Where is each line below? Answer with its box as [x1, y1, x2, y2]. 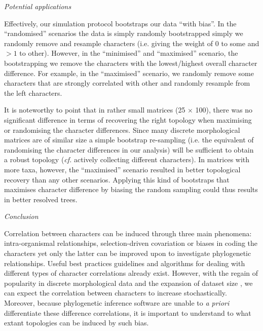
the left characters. [4, 87, 62, 98]
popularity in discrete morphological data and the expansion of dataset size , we [4, 277, 253, 288]
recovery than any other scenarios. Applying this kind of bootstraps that [4, 174, 230, 185]
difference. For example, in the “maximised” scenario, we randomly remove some [4, 67, 254, 78]
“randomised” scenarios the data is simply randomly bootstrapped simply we [4, 28, 243, 39]
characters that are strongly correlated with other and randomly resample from [4, 78, 250, 88]
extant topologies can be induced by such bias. [4, 317, 149, 328]
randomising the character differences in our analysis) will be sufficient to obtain [4, 144, 254, 155]
